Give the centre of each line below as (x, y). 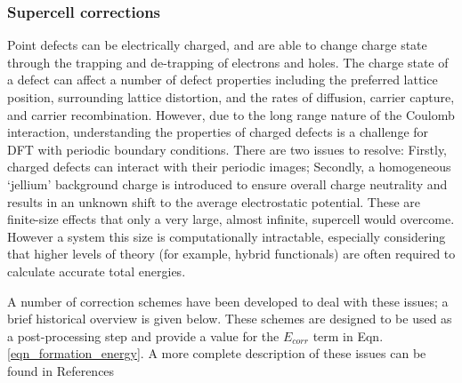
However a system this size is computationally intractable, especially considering (227, 236)
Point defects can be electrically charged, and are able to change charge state (217, 45)
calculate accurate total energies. (97, 271)
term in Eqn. (348, 335)
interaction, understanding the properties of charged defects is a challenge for (218, 132)
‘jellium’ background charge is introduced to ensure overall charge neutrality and (227, 184)
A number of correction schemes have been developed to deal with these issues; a (228, 301)
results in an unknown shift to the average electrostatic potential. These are (214, 201)
